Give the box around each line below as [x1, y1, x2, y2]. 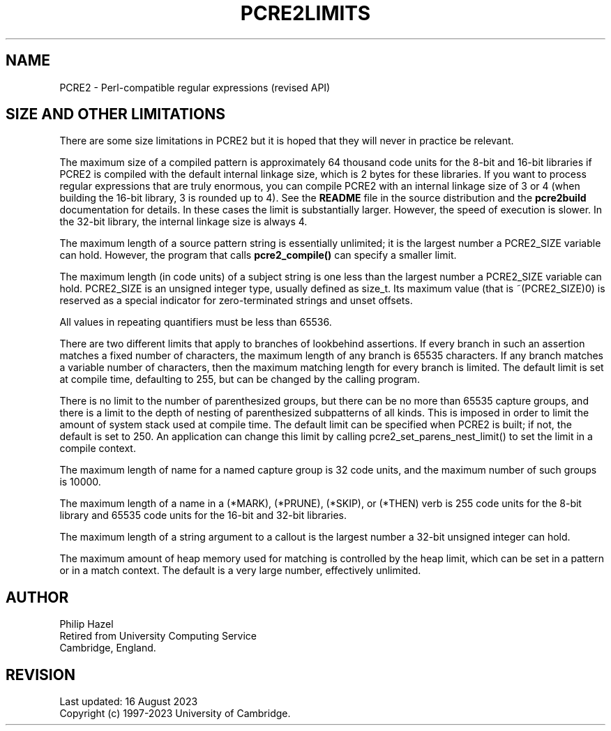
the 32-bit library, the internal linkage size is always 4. [59, 216, 308, 228]
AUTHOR [6, 588, 69, 606]
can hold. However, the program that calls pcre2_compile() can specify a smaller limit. [59, 249, 457, 262]
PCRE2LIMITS [240, 1, 371, 25]
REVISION [6, 665, 75, 684]
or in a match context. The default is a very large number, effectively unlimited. [59, 564, 421, 577]
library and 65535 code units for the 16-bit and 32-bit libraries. [59, 509, 347, 522]
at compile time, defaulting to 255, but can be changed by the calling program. [59, 373, 420, 386]
